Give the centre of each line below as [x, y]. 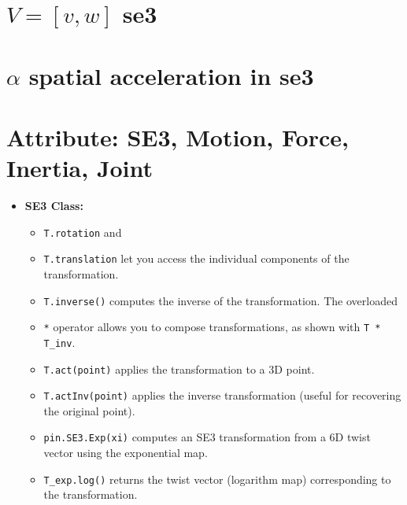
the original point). [89, 410]
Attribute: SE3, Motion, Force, [178, 136]
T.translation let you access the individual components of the [196, 258]
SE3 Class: [54, 206]
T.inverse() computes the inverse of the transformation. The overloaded [220, 300]
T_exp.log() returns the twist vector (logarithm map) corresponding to [217, 479]
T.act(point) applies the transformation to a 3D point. [179, 369]
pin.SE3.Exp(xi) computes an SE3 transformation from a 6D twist [207, 437]
